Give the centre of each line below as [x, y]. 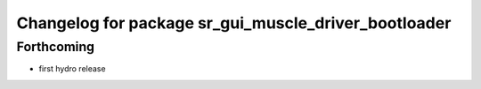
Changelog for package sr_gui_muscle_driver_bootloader [234, 23]
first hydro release [72, 69]
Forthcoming [56, 47]
